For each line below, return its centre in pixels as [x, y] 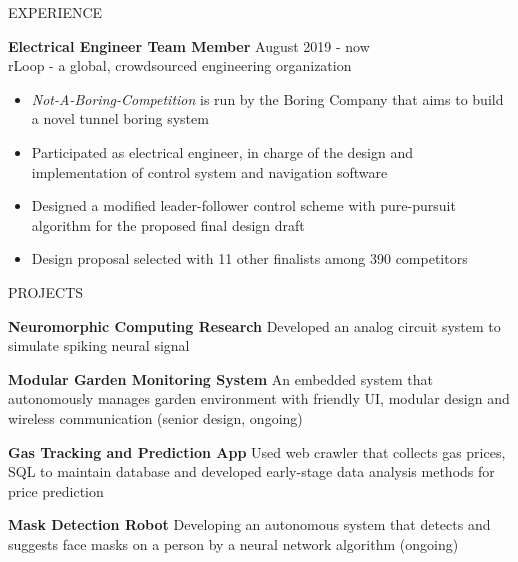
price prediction [56, 490]
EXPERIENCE [55, 12]
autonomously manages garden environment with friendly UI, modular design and [259, 398]
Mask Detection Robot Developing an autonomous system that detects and [249, 524]
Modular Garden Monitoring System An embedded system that [220, 378]
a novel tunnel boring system [120, 118]
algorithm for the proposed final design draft [168, 224]
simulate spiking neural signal [99, 345]
